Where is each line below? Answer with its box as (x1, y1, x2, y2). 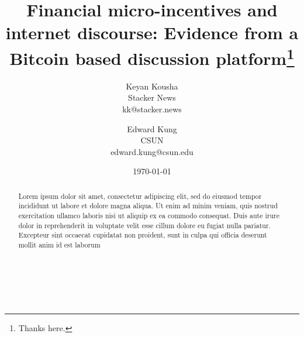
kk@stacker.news (122, 103, 182, 115)
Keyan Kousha (126, 80, 178, 92)
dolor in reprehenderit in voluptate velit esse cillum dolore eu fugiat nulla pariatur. (18, 220, 271, 230)
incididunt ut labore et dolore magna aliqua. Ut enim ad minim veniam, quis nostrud (18, 201, 278, 211)
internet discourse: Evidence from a (5, 20, 299, 44)
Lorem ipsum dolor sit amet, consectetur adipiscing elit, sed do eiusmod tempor (18, 191, 262, 201)
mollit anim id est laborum (18, 240, 101, 250)
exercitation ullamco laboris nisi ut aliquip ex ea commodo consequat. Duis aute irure (18, 211, 279, 221)
